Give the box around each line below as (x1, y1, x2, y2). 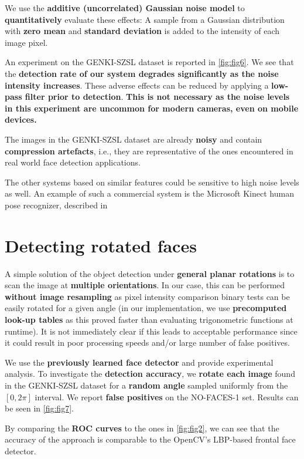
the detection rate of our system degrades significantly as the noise (5, 67, 279, 79)
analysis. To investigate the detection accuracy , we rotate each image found (5, 367, 295, 380)
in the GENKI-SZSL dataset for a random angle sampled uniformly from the (5, 379, 288, 391)
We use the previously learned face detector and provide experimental (5, 356, 274, 368)
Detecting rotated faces (5, 233, 197, 257)
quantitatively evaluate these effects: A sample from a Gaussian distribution (5, 13, 285, 25)
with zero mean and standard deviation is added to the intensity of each (5, 25, 280, 37)
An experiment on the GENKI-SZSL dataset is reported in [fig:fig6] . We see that (5, 56, 294, 68)
